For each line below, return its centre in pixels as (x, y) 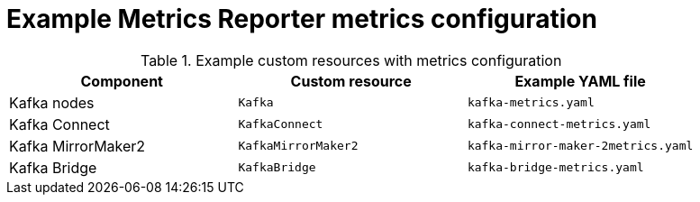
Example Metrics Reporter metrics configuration (302, 19)
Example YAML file (580, 81)
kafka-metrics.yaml (531, 103)
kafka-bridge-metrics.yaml (555, 168)
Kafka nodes (52, 102)
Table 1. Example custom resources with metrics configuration (351, 60)
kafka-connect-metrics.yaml (559, 124)
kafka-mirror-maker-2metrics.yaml (580, 146)
